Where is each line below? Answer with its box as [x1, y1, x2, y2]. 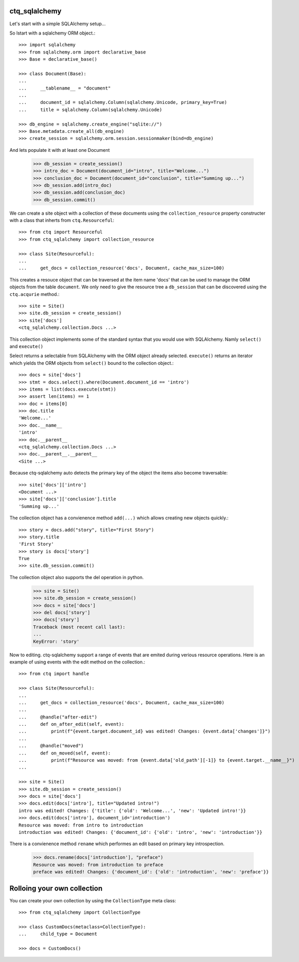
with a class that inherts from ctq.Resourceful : [9, 217, 115, 223]
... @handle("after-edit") [18, 714, 98, 720]
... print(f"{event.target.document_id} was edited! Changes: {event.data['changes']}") [18, 728, 271, 734]
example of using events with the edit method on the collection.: [9, 659, 145, 665]
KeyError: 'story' [33, 638, 80, 644]
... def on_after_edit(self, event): [18, 721, 124, 727]
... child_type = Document [18, 931, 98, 937]
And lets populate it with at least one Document [9, 147, 110, 153]
